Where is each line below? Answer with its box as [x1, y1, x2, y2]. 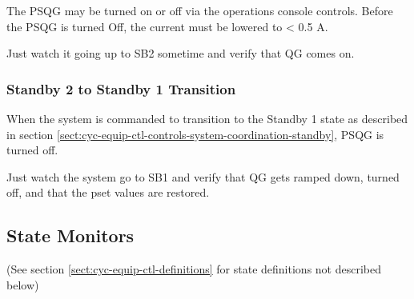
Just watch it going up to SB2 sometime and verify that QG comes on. [6, 45, 355, 62]
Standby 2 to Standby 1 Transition [6, 78, 236, 98]
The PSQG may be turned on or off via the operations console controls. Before [6, 2, 393, 18]
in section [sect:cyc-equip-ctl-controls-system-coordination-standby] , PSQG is [6, 126, 384, 142]
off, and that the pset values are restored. [6, 184, 210, 201]
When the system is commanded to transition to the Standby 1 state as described [6, 110, 408, 126]
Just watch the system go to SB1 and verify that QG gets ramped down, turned [6, 168, 400, 185]
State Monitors [6, 223, 135, 248]
